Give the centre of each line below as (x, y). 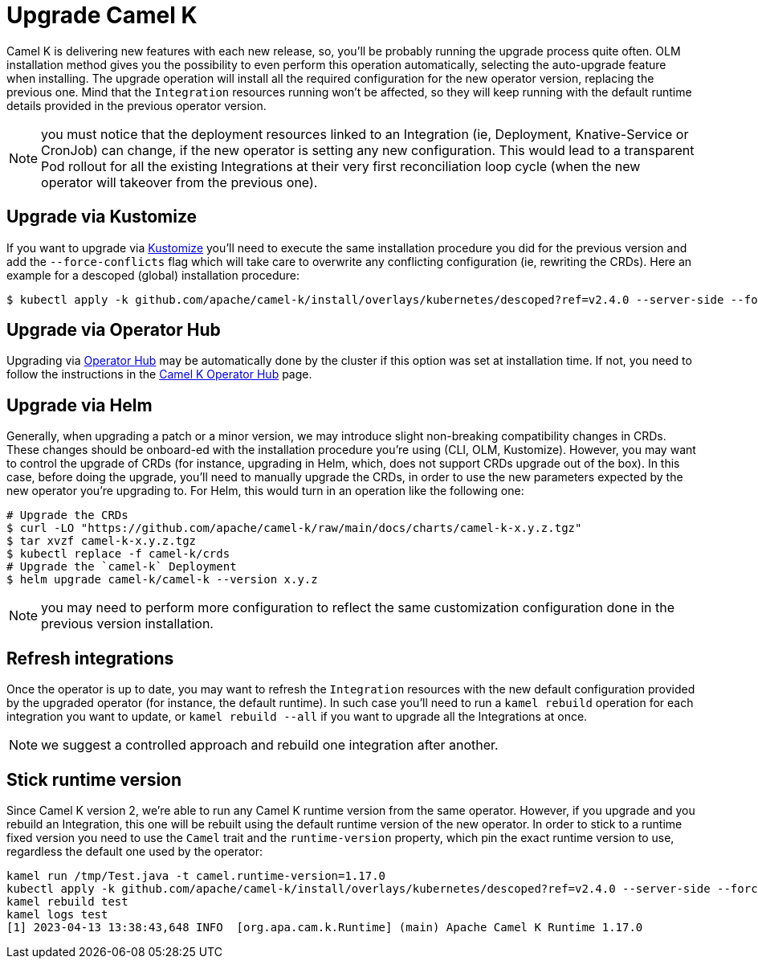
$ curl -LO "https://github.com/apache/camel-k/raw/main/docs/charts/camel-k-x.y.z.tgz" (294, 528)
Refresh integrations (90, 658)
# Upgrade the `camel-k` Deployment (122, 567)
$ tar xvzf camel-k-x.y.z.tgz (102, 541)
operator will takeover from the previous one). (179, 182)
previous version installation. (127, 624)
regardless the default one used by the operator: (135, 851)
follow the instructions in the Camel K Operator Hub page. (159, 374)
